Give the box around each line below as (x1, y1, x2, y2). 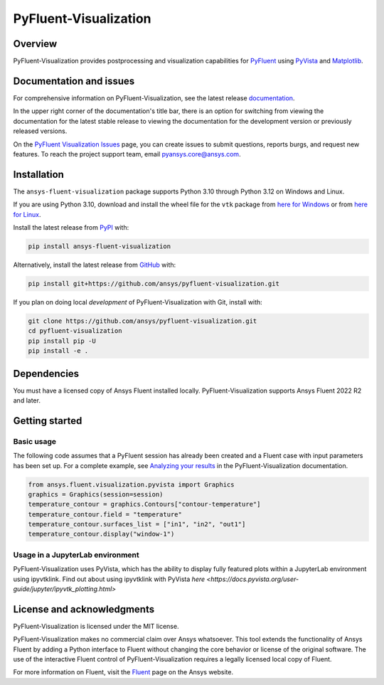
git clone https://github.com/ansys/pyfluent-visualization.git (28, 317, 257, 325)
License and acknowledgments (13, 603, 155, 615)
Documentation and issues (13, 75, 135, 87)
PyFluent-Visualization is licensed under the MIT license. (13, 622, 179, 630)
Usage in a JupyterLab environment (13, 550, 139, 560)
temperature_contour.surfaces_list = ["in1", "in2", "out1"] (28, 520, 246, 529)
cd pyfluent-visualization (28, 327, 122, 335)
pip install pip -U (28, 336, 96, 345)
